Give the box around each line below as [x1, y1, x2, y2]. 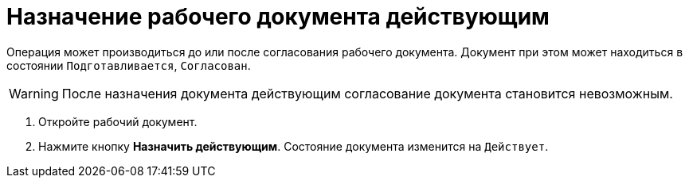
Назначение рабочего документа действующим [6, 3, 550, 30]
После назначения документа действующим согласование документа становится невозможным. [61, 85, 673, 102]
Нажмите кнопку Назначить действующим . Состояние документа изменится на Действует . [38, 139, 549, 153]
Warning [9, 85, 59, 102]
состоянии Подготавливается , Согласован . [6, 58, 251, 72]
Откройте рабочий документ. [38, 114, 198, 128]
